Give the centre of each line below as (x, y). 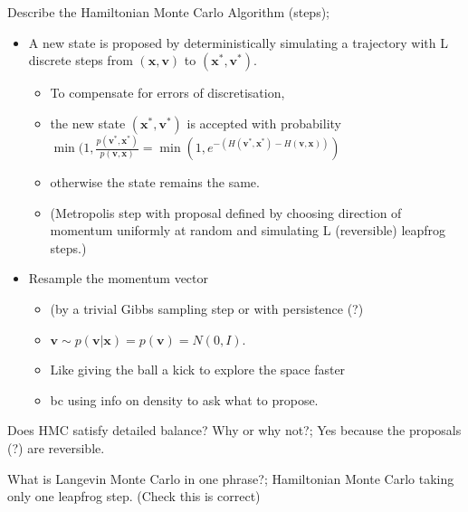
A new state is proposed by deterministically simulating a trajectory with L (238, 42)
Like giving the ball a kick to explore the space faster (198, 370)
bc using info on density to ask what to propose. (184, 399)
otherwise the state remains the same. (155, 182)
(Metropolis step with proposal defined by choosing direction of (226, 212)
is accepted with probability (264, 123)
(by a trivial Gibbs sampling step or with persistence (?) (207, 309)
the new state (88, 123)
